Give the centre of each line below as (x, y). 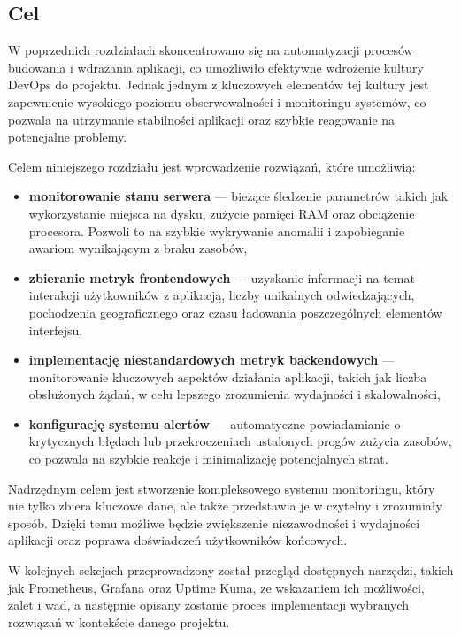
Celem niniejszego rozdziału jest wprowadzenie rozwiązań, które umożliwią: (212, 166)
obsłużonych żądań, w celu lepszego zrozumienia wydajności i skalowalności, (234, 394)
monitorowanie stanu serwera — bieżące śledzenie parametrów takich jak (238, 196)
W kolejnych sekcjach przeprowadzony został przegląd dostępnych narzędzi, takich (231, 570)
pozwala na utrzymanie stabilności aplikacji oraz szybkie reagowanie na (202, 119)
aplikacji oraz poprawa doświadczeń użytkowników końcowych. (178, 540)
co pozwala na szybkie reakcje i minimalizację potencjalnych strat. (208, 459)
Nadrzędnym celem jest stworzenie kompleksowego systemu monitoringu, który (222, 488)
